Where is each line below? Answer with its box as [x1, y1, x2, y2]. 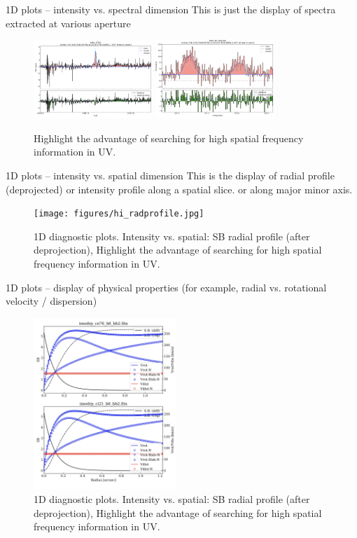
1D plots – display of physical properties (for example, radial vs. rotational [6, 280, 327, 294]
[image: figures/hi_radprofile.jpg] [34, 209, 204, 219]
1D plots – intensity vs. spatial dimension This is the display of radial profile [6, 167, 335, 182]
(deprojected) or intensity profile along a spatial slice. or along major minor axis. [6, 181, 353, 196]
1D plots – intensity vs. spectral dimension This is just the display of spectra [6, 2, 336, 16]
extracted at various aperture [6, 15, 131, 30]
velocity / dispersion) [6, 294, 97, 308]
